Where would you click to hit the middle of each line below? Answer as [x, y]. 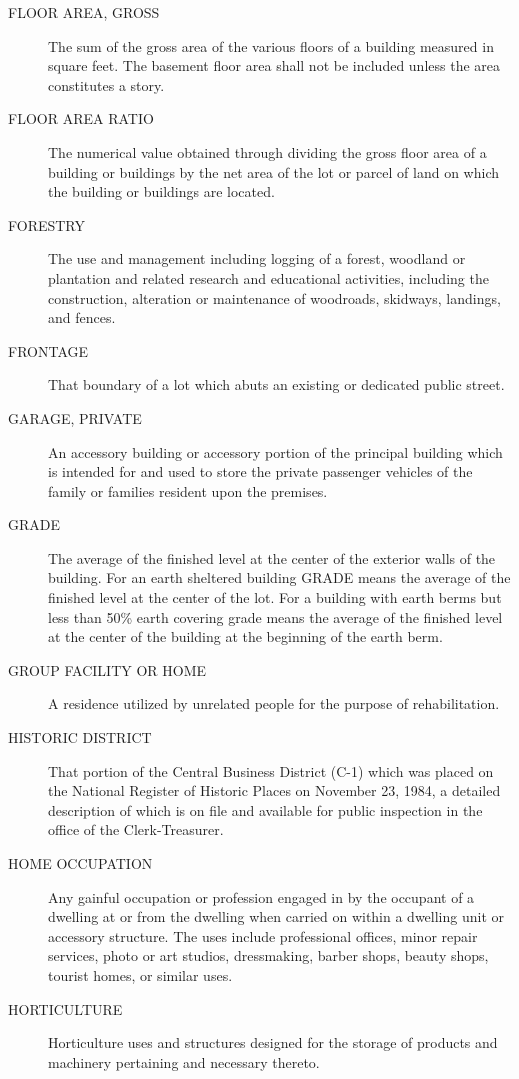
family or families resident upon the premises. [188, 490]
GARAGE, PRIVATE [75, 417]
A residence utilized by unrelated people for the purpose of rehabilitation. [274, 703]
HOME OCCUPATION [80, 863]
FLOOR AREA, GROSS [84, 12]
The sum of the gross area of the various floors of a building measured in [271, 45]
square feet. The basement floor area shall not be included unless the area [274, 65]
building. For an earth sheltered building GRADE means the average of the [279, 577]
